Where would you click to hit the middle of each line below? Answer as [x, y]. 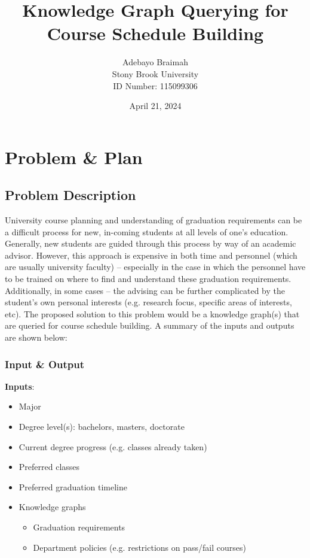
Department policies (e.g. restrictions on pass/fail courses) [139, 547]
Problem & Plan [74, 157]
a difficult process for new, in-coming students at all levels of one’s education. [147, 231]
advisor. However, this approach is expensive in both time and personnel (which [151, 255]
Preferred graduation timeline [73, 486]
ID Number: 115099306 [155, 85]
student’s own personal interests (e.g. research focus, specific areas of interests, [148, 302]
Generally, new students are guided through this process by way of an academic [151, 243]
